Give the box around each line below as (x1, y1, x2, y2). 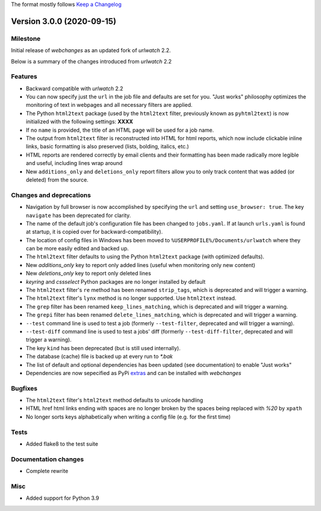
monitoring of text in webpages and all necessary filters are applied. (26, 101, 193, 109)
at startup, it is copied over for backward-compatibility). (26, 228, 163, 236)
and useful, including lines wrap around (26, 160, 123, 167)
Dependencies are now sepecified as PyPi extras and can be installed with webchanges (26, 369, 242, 376)
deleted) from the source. (26, 176, 89, 183)
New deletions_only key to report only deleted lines (26, 270, 152, 277)
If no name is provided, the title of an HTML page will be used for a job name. (26, 126, 214, 134)
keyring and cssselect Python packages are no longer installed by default (26, 278, 206, 285)
